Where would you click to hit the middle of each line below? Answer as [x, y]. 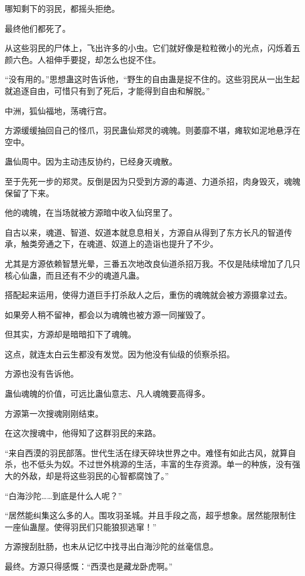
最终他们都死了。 [38, 28]
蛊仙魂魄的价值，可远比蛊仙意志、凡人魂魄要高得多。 [107, 394]
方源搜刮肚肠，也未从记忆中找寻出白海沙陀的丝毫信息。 [111, 546]
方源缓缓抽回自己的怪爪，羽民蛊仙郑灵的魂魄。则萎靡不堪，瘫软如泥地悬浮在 [152, 130]
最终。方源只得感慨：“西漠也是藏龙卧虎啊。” [89, 566]
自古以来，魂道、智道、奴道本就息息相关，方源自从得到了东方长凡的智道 [144, 232]
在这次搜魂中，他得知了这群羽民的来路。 [83, 433]
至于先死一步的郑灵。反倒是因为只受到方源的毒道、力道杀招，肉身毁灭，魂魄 [152, 181]
